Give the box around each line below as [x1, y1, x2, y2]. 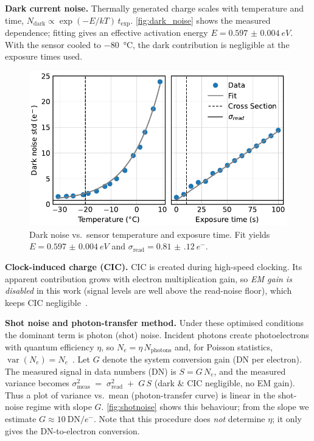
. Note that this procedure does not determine [93, 412, 265, 425]
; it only [272, 412, 302, 425]
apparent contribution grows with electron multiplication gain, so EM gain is [5, 272, 292, 285]
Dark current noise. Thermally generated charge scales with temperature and [5, 2, 304, 14]
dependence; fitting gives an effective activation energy [5, 26, 208, 39]
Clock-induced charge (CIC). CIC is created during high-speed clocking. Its [5, 260, 302, 273]
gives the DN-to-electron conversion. [5, 424, 140, 437]
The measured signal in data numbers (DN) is [5, 364, 176, 377]
